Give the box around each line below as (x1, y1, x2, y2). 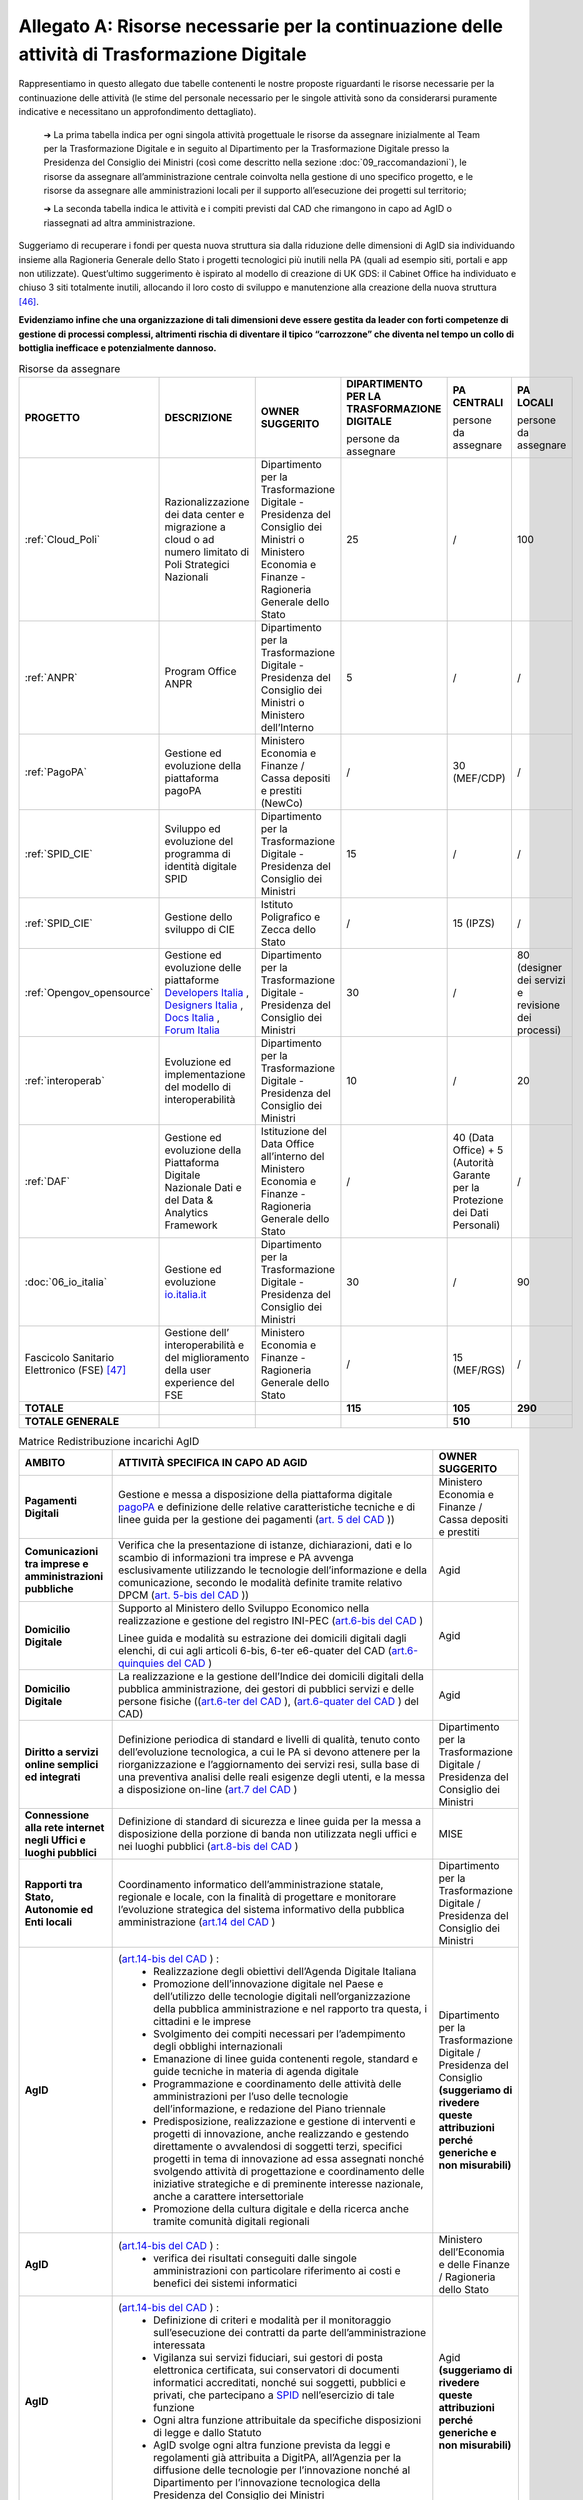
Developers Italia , (164, 985, 250, 999)
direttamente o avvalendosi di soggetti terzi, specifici (153, 2140, 403, 2154)
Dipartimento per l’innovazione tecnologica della (153, 2476, 381, 2490)
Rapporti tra (24, 1878, 83, 1892)
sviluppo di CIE (164, 922, 235, 936)
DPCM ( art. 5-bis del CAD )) (118, 1588, 250, 1602)
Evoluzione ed (164, 1055, 232, 1069)
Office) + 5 (452, 1143, 504, 1157)
